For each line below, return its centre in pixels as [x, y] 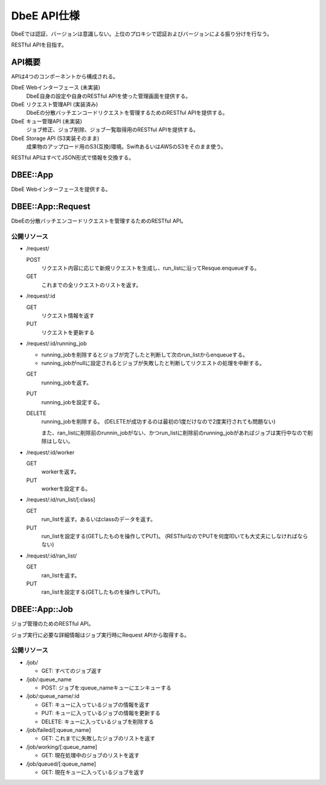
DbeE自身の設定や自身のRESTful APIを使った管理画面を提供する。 [109, 96]
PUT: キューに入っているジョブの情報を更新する [101, 713]
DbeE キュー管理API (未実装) [47, 121]
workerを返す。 [60, 472]
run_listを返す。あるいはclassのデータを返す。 [99, 520]
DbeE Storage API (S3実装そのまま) [55, 138]
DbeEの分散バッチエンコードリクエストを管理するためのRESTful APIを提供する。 [127, 113]
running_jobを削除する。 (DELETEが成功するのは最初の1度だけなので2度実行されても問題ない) [158, 422]
